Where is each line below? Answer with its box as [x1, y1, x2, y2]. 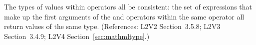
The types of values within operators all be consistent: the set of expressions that [4, 1, 252, 11]
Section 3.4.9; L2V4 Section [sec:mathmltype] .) [4, 30, 150, 41]
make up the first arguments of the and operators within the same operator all [4, 11, 245, 21]
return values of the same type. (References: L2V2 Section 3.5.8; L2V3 [4, 21, 221, 31]
